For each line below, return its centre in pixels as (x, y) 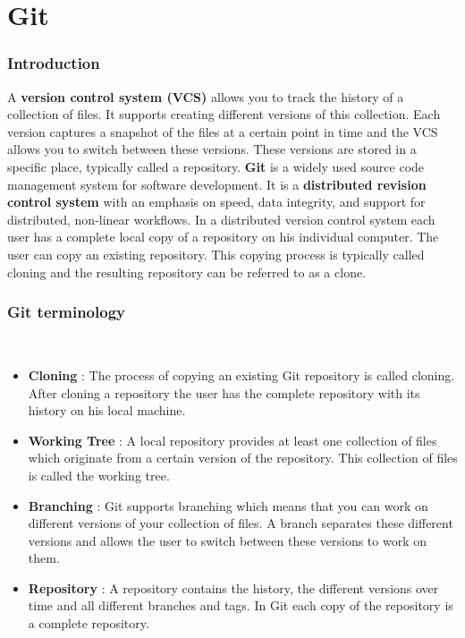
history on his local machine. (107, 410)
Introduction (54, 63)
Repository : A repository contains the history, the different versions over (233, 587)
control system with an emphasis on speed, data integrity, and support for (216, 202)
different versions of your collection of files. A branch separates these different (241, 523)
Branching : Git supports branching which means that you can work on (228, 505)
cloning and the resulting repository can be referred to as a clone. (187, 272)
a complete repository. (89, 623)
